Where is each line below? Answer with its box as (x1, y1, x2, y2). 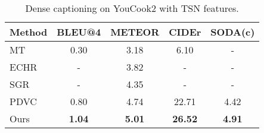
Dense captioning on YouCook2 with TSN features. (25, 1, 239, 15)
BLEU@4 (57, 25, 101, 39)
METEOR (110, 25, 160, 39)
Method (10, 25, 48, 39)
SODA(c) (210, 25, 255, 39)
